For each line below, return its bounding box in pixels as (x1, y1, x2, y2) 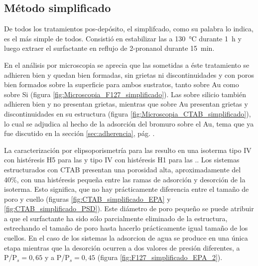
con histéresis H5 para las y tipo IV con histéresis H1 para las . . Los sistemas (4, 154, 240, 165)
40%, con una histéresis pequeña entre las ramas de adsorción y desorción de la (4, 174, 246, 184)
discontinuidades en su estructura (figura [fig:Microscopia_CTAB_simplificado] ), (4, 108, 251, 119)
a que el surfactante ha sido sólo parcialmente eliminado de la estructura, (4, 213, 228, 223)
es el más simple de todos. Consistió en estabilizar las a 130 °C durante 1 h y (4, 33, 242, 43)
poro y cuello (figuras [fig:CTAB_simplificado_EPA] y (4, 193, 171, 204)
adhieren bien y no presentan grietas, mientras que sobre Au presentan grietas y (4, 99, 248, 109)
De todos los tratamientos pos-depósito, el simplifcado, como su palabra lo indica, (4, 23, 254, 34)
